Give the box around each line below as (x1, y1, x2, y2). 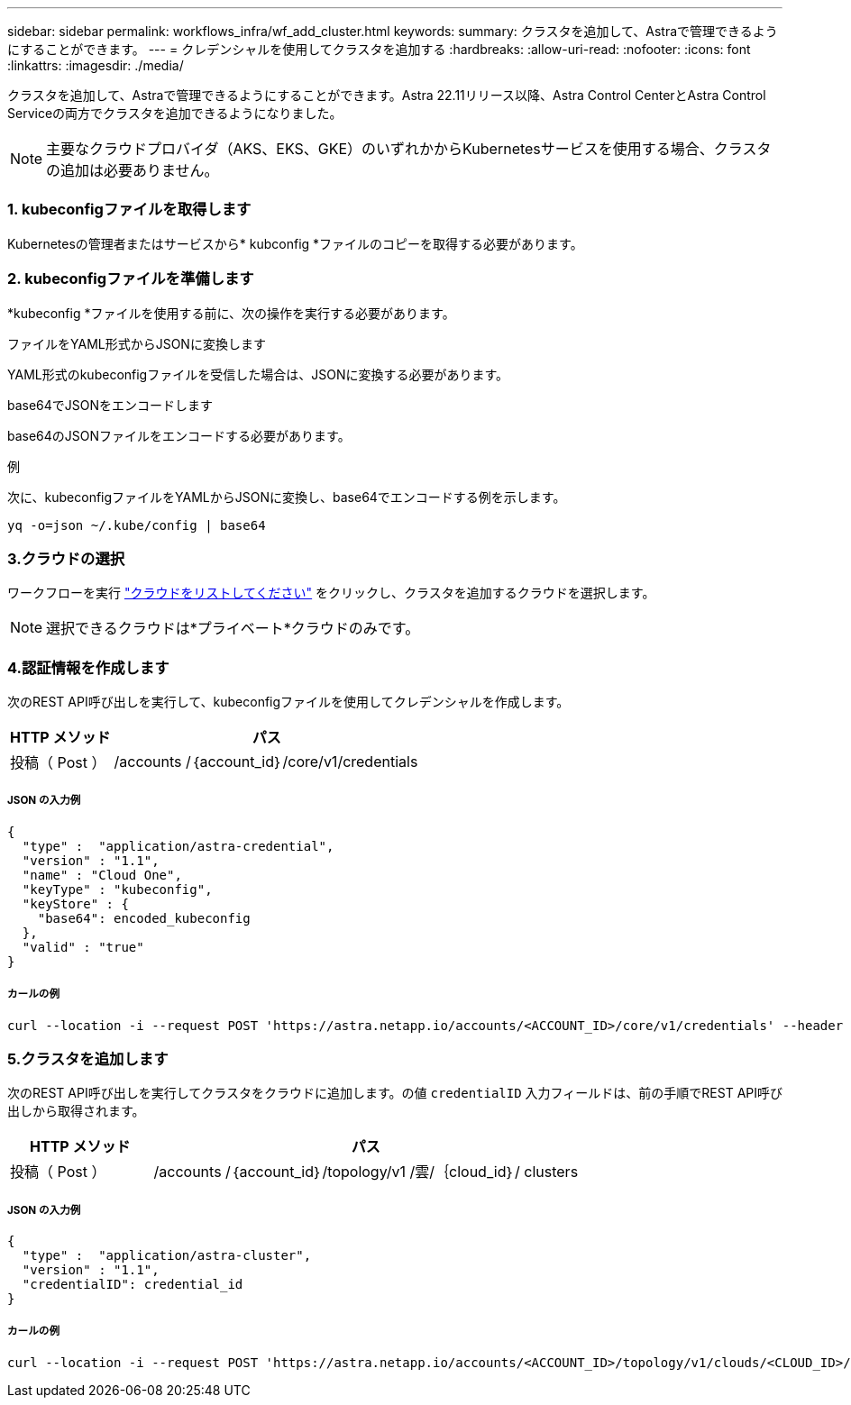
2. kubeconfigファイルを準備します (7, 269, 254, 288)
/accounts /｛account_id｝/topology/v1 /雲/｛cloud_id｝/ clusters (153, 1163, 579, 1181)
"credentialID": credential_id (22, 1277, 243, 1292)
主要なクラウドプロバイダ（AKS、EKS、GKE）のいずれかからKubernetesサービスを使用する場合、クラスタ (46, 140, 772, 158)
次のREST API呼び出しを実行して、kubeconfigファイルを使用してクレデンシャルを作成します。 (7, 694, 570, 709)
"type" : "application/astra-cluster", (22, 1248, 312, 1264)
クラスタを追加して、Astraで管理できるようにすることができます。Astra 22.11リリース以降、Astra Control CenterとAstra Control (7, 87, 766, 103)
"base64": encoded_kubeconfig (37, 910, 251, 926)
